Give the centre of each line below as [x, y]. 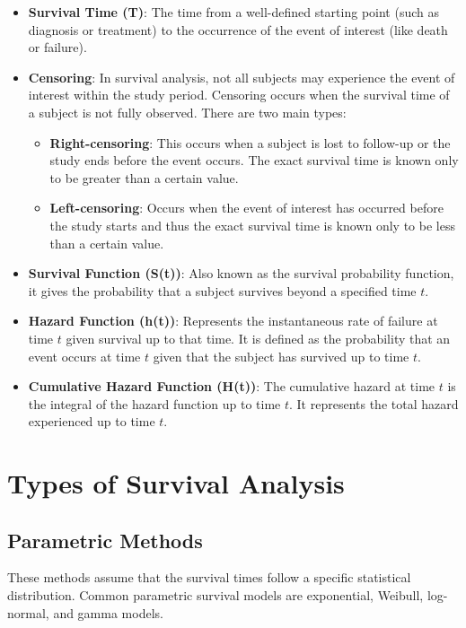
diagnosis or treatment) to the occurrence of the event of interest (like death [238, 29]
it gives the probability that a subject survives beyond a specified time [222, 290]
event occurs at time [84, 356]
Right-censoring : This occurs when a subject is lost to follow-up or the [250, 142]
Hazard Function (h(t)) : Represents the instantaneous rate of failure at [233, 321]
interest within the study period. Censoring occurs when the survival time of [239, 95]
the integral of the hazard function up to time [154, 403]
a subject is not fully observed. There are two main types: [187, 112]
